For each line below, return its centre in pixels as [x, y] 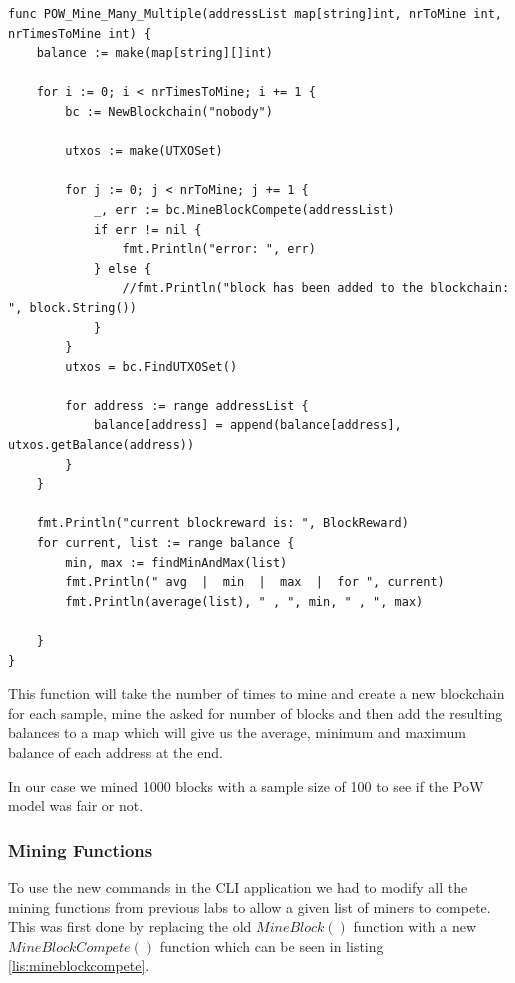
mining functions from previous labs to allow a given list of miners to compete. [249, 906]
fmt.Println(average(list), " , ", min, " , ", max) [244, 601]
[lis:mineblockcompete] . [79, 965]
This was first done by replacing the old [130, 926]
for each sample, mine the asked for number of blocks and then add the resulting [255, 712]
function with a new [415, 926]
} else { [122, 268]
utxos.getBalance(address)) [101, 445]
